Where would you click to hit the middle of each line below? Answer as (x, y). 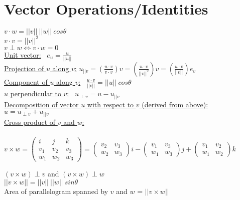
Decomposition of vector (41, 104)
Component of (26, 81)
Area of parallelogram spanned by (56, 191)
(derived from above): (175, 104)
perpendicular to (36, 93)
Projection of (24, 68)
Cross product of (30, 122)
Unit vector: (23, 54)
